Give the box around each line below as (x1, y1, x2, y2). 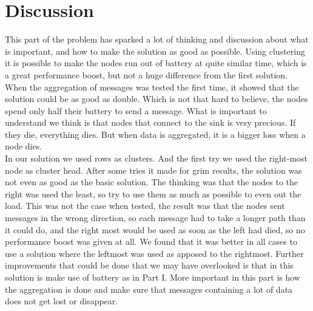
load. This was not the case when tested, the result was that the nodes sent (5, 199, 285, 212)
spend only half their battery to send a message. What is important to (5, 104, 267, 117)
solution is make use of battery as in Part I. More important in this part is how (5, 271, 300, 283)
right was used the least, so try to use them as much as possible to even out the (5, 187, 301, 200)
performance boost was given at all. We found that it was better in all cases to (5, 235, 297, 248)
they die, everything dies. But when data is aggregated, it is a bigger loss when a (5, 128, 306, 140)
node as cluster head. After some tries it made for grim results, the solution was (5, 163, 302, 176)
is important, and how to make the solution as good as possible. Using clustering (5, 44, 305, 57)
